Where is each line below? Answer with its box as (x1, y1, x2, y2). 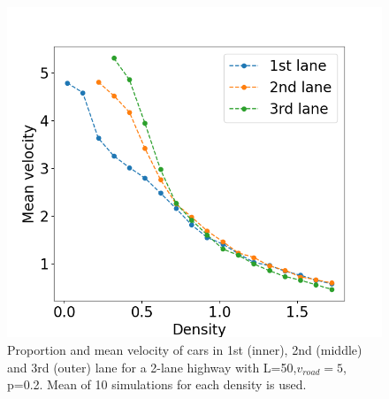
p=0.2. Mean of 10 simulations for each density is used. (7, 375, 307, 394)
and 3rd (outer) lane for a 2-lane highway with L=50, (7, 357, 297, 376)
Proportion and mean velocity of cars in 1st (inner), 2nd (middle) (7, 341, 362, 359)
